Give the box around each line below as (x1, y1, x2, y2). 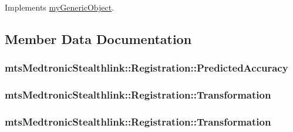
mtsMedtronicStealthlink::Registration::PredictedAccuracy (5, 60, 288, 75)
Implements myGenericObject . (5, 1, 114, 13)
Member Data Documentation (5, 29, 192, 48)
